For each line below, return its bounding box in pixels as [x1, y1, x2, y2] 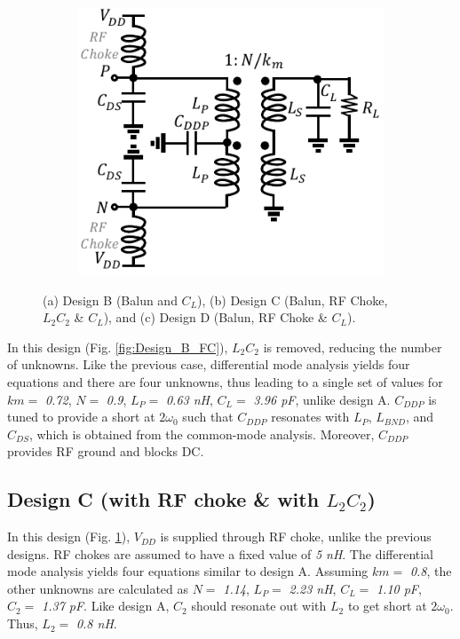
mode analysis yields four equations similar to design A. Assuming [7, 562, 369, 580]
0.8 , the [409, 562, 452, 580]
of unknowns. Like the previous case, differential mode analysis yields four [7, 355, 410, 374]
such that [182, 407, 234, 426]
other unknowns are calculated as [7, 579, 189, 597]
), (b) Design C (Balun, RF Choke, [197, 290, 388, 309]
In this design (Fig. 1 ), [7, 527, 131, 546]
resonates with [271, 407, 350, 426]
